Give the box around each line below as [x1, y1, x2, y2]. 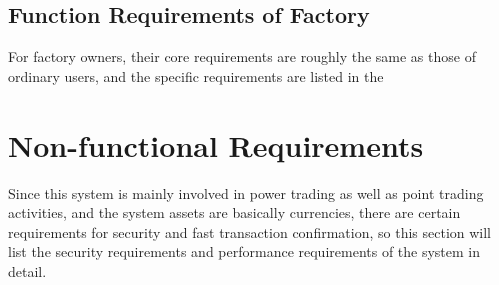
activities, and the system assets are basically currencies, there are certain [8, 202, 461, 223]
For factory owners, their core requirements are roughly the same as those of [8, 46, 476, 67]
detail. [8, 260, 47, 281]
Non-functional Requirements [8, 124, 424, 165]
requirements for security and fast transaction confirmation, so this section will [8, 221, 491, 242]
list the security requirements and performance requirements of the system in [8, 241, 481, 262]
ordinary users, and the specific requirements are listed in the [8, 65, 384, 86]
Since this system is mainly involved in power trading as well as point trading [8, 182, 484, 203]
